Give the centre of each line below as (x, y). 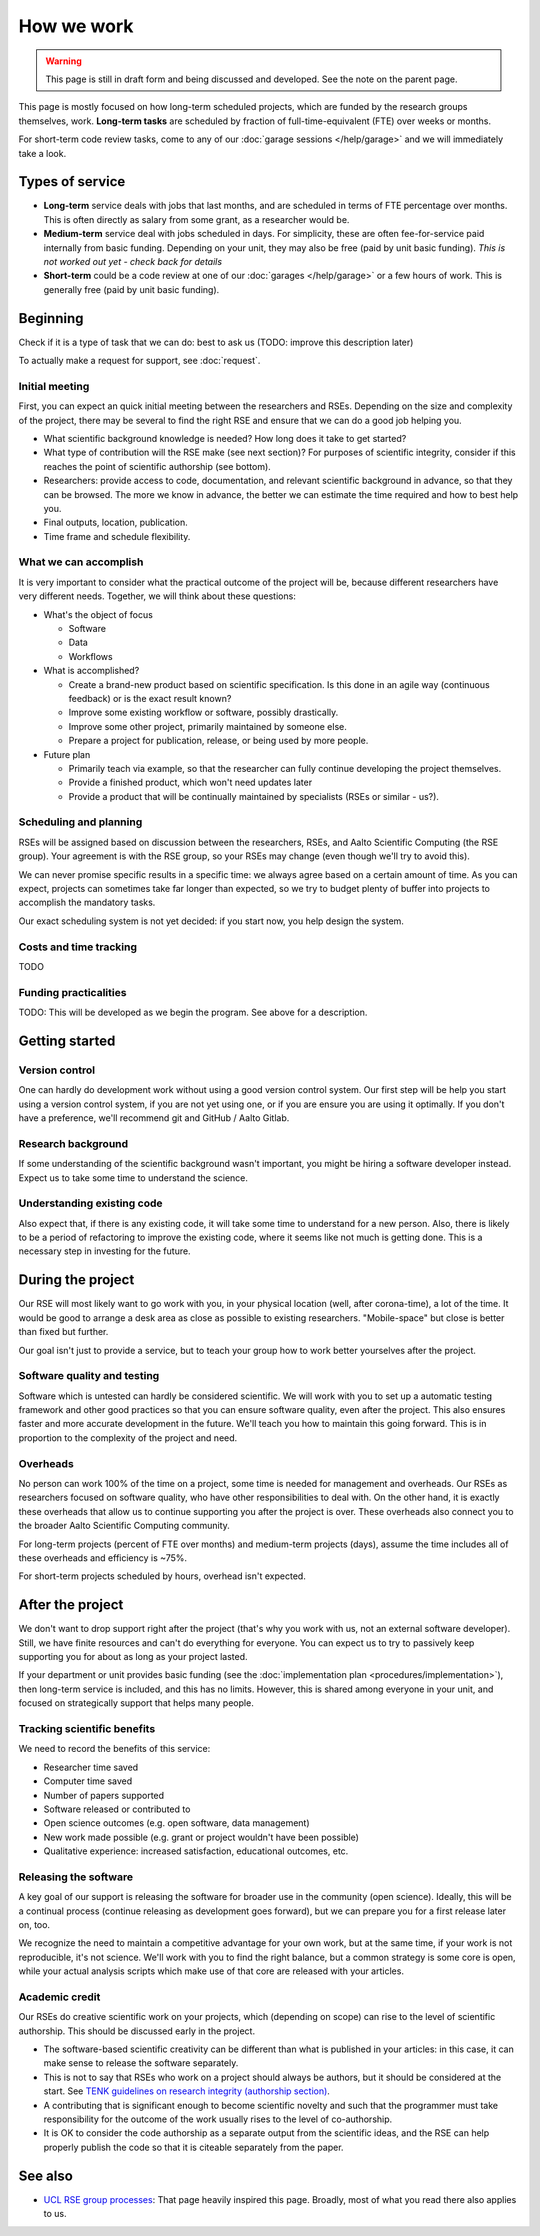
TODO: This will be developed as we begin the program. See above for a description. (193, 1012)
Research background (73, 1143)
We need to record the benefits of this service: (114, 1749)
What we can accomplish (81, 562)
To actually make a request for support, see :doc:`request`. (139, 361)
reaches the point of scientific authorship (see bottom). (157, 466)
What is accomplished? (91, 671)
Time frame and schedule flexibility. (117, 536)
